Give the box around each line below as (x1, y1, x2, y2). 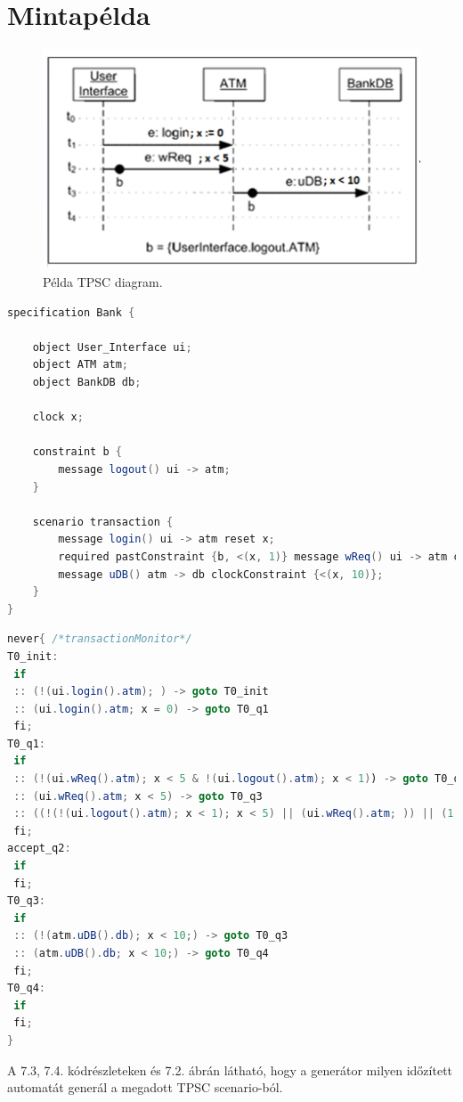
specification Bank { (7, 306, 135, 319)
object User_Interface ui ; (32, 340, 192, 354)
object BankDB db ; (32, 376, 142, 389)
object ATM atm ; (32, 358, 129, 371)
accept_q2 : (7, 842, 71, 855)
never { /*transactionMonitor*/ (7, 633, 192, 646)
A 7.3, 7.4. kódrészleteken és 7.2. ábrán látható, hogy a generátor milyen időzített (7, 1060, 453, 1079)
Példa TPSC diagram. (43, 273, 163, 291)
